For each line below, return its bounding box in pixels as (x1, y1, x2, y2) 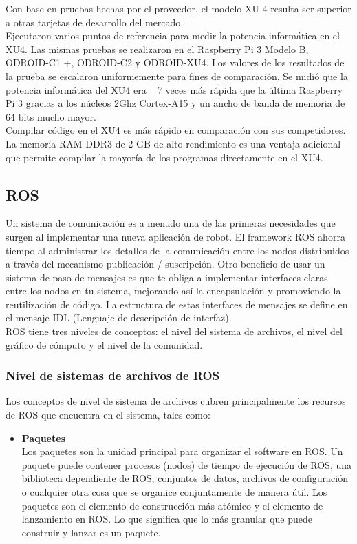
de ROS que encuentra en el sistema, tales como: (6, 407, 210, 422)
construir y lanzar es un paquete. (21, 525, 161, 539)
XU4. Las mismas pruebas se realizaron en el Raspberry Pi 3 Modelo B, (6, 41, 309, 56)
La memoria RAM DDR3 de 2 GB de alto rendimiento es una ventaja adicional (6, 136, 341, 150)
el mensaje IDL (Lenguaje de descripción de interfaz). (6, 310, 232, 325)
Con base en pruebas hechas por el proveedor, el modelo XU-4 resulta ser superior (6, 1, 351, 15)
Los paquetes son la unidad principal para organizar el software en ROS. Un (21, 444, 343, 459)
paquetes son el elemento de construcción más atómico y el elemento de (21, 498, 323, 512)
